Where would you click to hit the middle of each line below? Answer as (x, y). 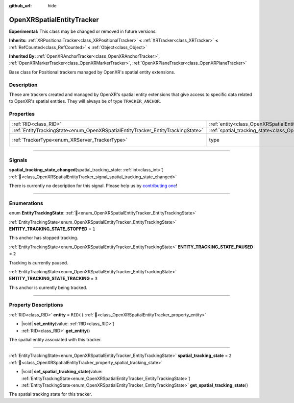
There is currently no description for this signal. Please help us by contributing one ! (93, 186)
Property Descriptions (36, 305)
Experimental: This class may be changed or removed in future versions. (83, 31)
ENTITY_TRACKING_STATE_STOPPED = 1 (52, 229)
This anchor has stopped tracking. (44, 238)
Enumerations (26, 203)
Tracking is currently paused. (39, 262)
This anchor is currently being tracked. (48, 287)
